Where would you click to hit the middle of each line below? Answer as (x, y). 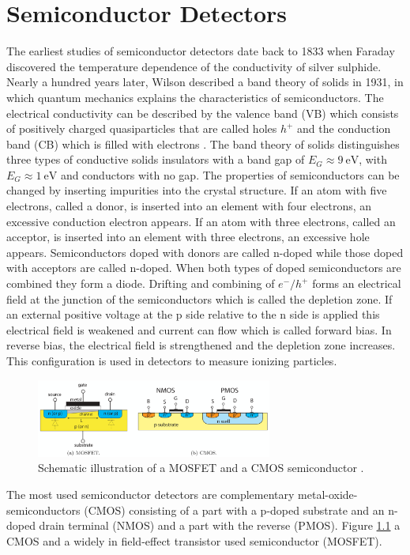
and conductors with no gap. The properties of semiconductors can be (230, 174)
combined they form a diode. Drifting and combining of (141, 283)
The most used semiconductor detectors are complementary (150, 494)
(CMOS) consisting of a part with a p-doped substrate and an (234, 510)
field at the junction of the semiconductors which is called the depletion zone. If (199, 298)
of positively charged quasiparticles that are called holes (142, 128)
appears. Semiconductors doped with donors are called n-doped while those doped (205, 252)
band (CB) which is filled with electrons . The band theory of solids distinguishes (203, 143)
